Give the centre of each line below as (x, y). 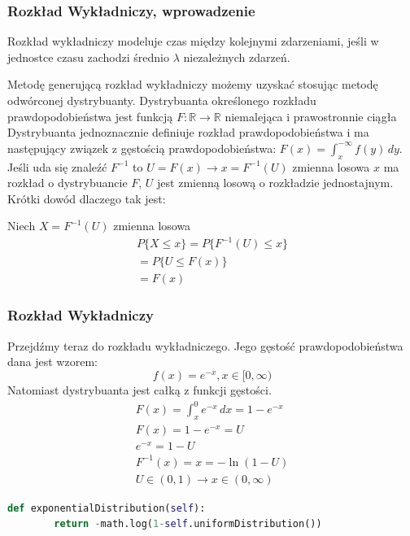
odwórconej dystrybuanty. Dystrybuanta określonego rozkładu (162, 100)
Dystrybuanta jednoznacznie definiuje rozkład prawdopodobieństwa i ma (188, 132)
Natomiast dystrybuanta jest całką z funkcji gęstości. (140, 389)
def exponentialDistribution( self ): (107, 508)
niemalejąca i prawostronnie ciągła (311, 116)
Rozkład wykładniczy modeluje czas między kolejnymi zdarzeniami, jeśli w (193, 41)
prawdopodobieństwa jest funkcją (90, 116)
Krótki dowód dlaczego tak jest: (87, 198)
